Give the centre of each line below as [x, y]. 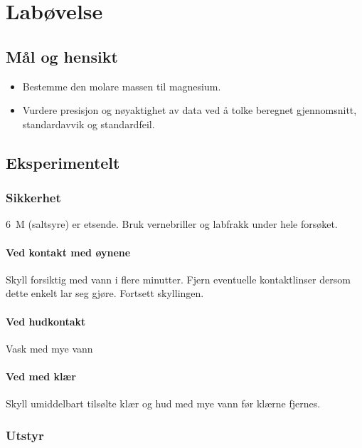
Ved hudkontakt [46, 321]
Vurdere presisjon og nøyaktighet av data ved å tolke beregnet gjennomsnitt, [190, 110]
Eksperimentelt [63, 162]
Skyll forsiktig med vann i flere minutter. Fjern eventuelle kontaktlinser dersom [178, 279]
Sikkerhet [33, 198]
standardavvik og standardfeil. [89, 124]
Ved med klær [41, 376]
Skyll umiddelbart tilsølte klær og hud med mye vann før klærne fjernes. [163, 403]
